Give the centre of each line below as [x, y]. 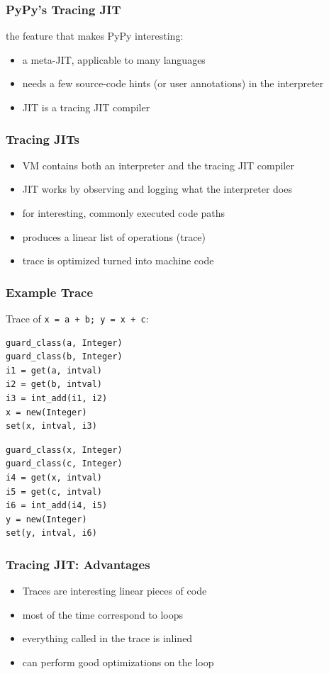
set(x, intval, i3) [51, 426]
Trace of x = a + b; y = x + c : [77, 318]
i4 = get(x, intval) [54, 478]
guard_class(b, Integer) [64, 357]
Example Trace [50, 292]
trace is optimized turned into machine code [118, 260]
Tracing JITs [43, 139]
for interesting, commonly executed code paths [124, 213]
